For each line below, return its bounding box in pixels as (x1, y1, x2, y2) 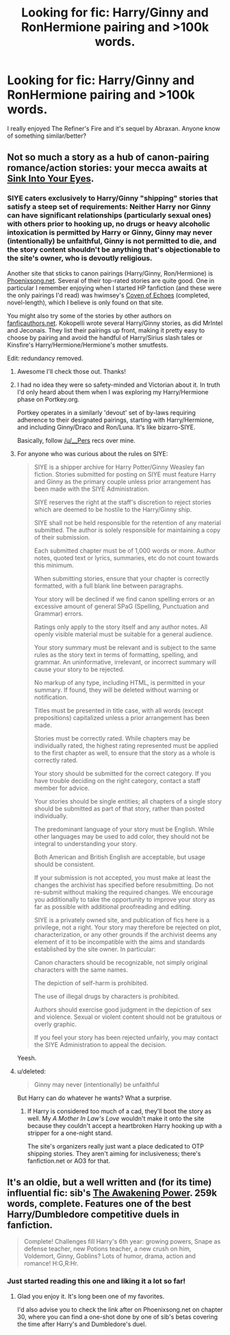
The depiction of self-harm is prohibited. (34, 978, 149, 987)
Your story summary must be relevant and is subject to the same (34, 643, 216, 651)
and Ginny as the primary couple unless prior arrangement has (34, 477, 211, 485)
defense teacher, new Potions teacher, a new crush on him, (23, 1244, 192, 1253)
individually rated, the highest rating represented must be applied (34, 741, 219, 749)
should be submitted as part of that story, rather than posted (34, 804, 205, 813)
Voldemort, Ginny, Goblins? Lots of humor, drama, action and (23, 1252, 196, 1260)
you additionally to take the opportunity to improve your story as (34, 895, 216, 903)
